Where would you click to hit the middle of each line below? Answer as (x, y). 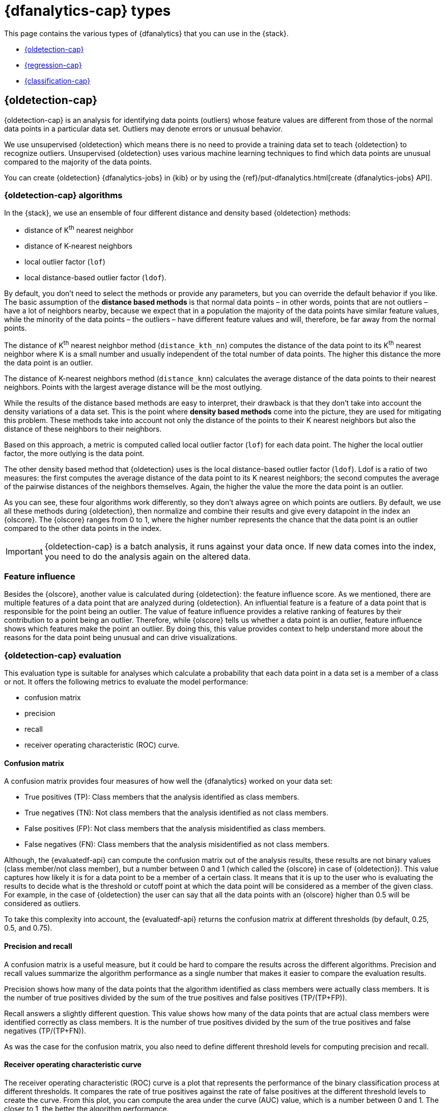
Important (24, 551)
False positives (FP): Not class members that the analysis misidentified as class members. (175, 829)
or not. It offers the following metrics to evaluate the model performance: (126, 682)
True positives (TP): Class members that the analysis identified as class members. (162, 797)
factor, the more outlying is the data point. (74, 453)
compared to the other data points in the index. (83, 528)
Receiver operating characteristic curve (73, 1065)
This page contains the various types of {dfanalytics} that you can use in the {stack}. (146, 33)
